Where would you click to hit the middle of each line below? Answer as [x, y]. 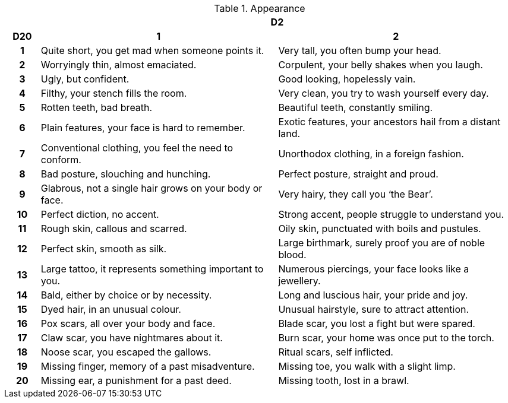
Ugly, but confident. [85, 79]
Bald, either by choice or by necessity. [126, 295]
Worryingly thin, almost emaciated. [119, 65]
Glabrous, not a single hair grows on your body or [152, 188]
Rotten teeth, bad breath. [97, 107]
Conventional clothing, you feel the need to [137, 148]
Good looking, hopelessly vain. [347, 79]
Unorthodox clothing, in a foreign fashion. [371, 154]
